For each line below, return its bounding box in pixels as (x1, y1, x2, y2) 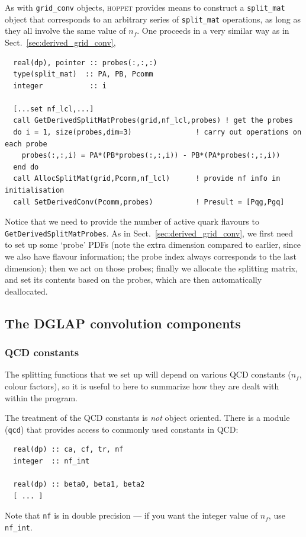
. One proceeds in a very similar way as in (137, 24, 289, 37)
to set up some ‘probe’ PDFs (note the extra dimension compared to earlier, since (5, 238, 301, 251)
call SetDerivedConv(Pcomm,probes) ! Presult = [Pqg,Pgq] (13, 197, 285, 206)
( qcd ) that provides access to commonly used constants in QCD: (5, 423, 239, 435)
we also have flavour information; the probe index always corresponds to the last (5, 250, 297, 263)
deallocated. (5, 285, 48, 297)
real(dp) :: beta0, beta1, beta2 (13, 480, 145, 489)
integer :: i (13, 81, 107, 90)
